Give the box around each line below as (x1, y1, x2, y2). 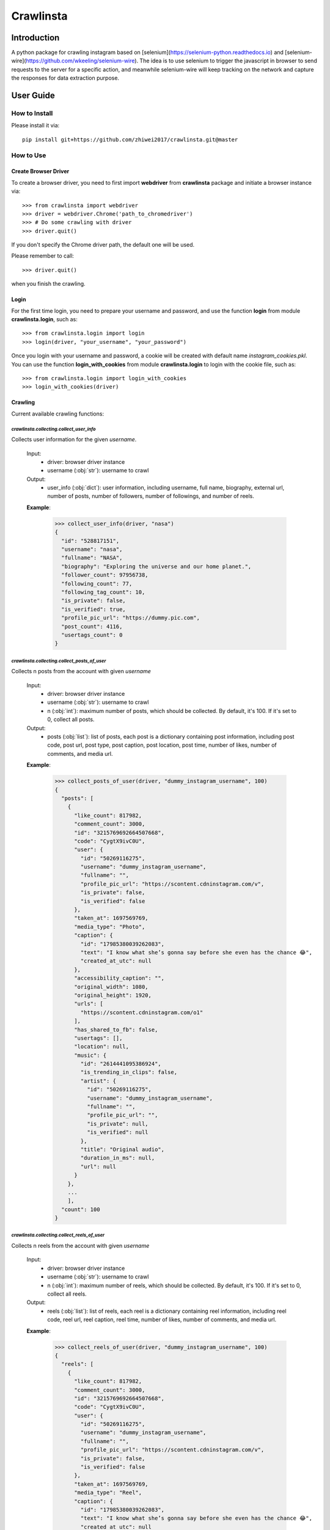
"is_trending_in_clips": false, (80, 1069, 177, 1076)
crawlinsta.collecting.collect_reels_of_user (11, 1232, 105, 1239)
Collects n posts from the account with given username (11, 668, 151, 675)
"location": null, (74, 1043, 130, 1050)
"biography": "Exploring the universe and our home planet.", (61, 563, 252, 570)
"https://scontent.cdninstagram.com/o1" (80, 1009, 204, 1016)
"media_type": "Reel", (74, 1489, 142, 1496)
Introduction (11, 32, 60, 43)
